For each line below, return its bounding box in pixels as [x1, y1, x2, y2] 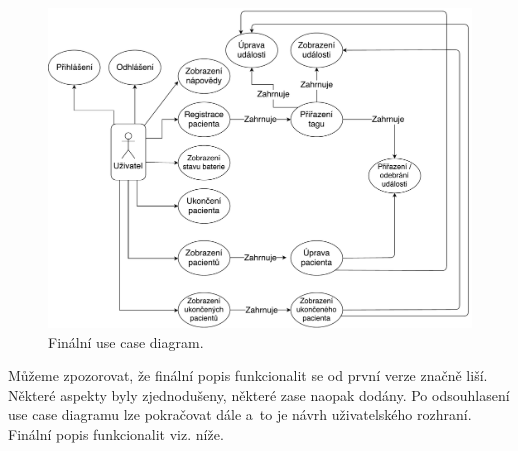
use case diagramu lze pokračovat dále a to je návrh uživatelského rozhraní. [8, 404, 472, 425]
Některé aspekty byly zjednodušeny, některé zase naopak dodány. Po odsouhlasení [8, 384, 510, 405]
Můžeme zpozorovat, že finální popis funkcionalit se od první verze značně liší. [8, 365, 488, 386]
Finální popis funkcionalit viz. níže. [8, 424, 224, 445]
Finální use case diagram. [48, 331, 204, 352]
